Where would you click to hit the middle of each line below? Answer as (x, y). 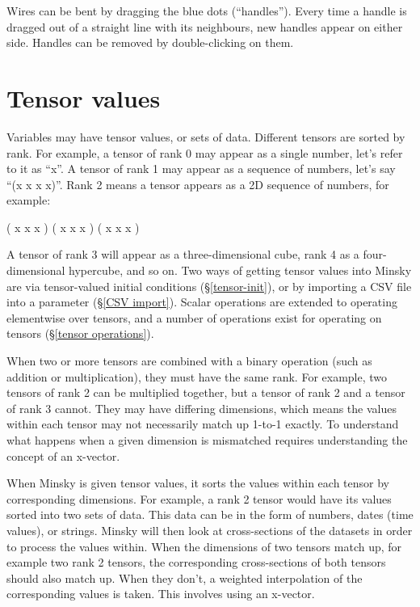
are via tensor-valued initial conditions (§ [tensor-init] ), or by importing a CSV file (209, 286)
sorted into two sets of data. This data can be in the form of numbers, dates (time (210, 514)
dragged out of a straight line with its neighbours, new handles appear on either (205, 26)
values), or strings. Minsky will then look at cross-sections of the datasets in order (210, 530)
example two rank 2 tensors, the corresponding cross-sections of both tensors (196, 562)
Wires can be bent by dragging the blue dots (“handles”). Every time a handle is (207, 11)
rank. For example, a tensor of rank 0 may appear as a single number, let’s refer (205, 152)
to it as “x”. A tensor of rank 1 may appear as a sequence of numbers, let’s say (201, 169)
